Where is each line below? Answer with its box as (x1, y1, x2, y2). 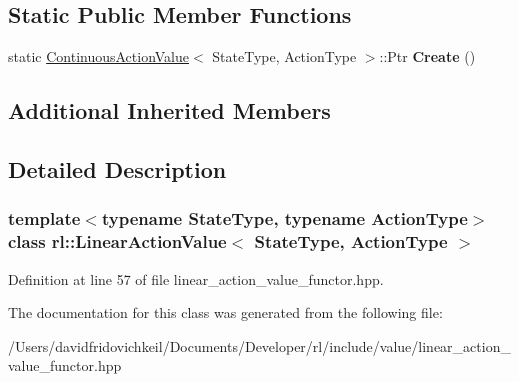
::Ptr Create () (379, 46, 476, 67)
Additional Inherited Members (8, 95, 331, 126)
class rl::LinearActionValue (8, 229, 227, 254)
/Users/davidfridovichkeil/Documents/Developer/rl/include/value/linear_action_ (8, 335, 511, 356)
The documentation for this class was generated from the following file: (8, 302, 443, 323)
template (8, 206, 81, 231)
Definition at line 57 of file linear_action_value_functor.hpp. (8, 268, 384, 289)
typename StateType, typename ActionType (101, 206, 468, 231)
